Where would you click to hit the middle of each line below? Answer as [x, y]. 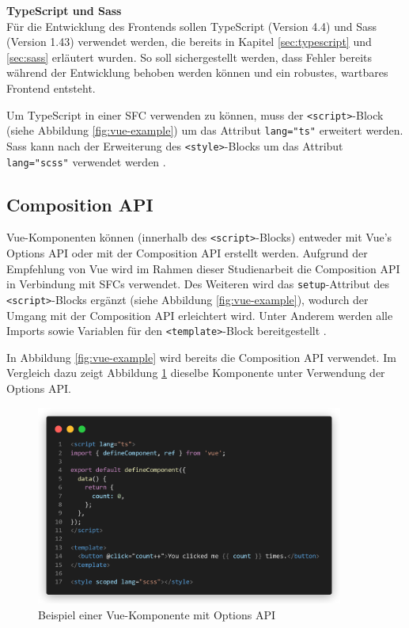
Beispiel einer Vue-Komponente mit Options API [157, 614]
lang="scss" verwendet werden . [86, 161]
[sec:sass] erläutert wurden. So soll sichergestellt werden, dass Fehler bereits [189, 57]
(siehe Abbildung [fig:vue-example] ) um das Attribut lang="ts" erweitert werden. [205, 130]
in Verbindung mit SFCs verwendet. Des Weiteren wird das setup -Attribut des [198, 284]
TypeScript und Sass [64, 10]
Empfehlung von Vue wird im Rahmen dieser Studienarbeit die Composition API [203, 268]
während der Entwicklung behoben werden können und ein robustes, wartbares [197, 72]
